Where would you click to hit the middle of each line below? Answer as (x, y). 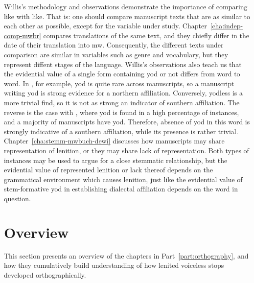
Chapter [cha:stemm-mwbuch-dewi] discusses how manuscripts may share (114, 141)
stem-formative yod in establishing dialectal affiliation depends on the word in (121, 189)
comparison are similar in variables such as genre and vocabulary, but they (116, 54)
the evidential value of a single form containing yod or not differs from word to (122, 74)
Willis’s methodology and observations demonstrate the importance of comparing (126, 6)
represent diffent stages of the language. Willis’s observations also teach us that (123, 64)
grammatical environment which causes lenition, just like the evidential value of (123, 179)
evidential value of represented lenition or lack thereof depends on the (108, 170)
